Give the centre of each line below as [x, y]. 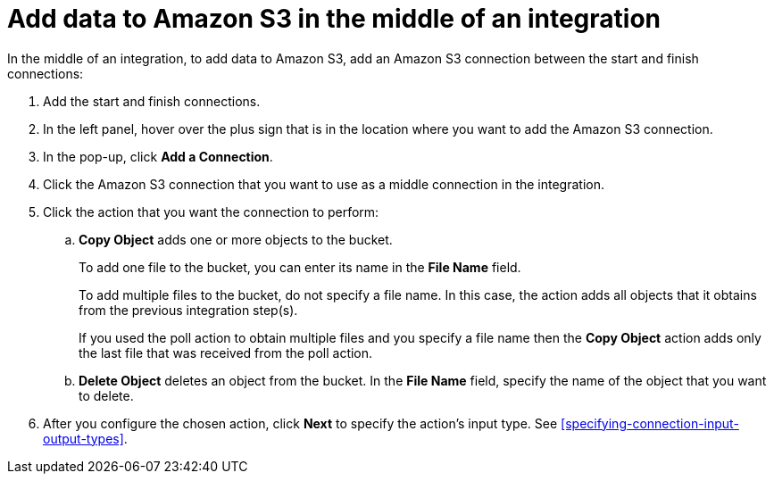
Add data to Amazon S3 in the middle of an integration [334, 19]
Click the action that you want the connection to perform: [211, 211]
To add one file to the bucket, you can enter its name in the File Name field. [300, 267]
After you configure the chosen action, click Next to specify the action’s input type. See [300, 423]
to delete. [106, 395]
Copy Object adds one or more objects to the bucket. [236, 239]
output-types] [83, 438]
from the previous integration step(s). [188, 310]
